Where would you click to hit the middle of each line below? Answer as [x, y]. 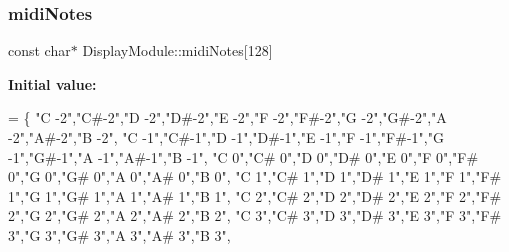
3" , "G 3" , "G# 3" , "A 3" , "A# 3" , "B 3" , [119, 234]
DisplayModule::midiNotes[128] [177, 50]
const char [39, 50]
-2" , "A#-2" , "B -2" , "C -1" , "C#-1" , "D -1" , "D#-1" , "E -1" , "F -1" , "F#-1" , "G [226, 137]
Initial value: [52, 83]
